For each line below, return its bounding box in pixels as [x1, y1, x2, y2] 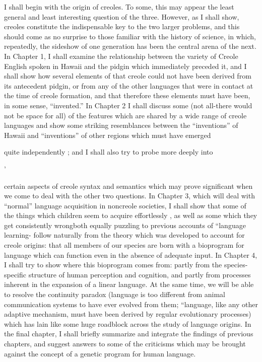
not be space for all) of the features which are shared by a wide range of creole [4, 110, 247, 120]
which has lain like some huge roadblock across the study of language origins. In [4, 318, 251, 329]
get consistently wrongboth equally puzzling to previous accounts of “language [4, 220, 246, 230]
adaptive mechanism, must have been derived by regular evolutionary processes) [4, 309, 251, 319]
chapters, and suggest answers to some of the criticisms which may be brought [4, 338, 246, 348]
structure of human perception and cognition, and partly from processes [28, 269, 251, 279]
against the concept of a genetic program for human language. [4, 348, 196, 358]
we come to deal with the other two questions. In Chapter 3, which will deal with [4, 190, 255, 201]
